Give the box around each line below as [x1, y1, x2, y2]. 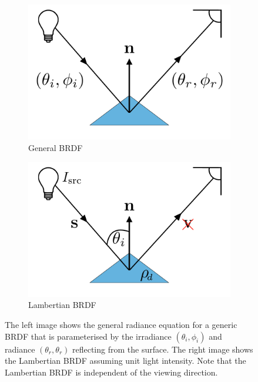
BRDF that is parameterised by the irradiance [5, 330, 172, 342]
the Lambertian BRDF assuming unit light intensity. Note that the [5, 354, 246, 367]
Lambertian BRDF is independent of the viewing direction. [5, 366, 218, 378]
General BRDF [28, 141, 83, 153]
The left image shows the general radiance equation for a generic [5, 319, 237, 331]
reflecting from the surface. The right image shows [72, 343, 253, 355]
